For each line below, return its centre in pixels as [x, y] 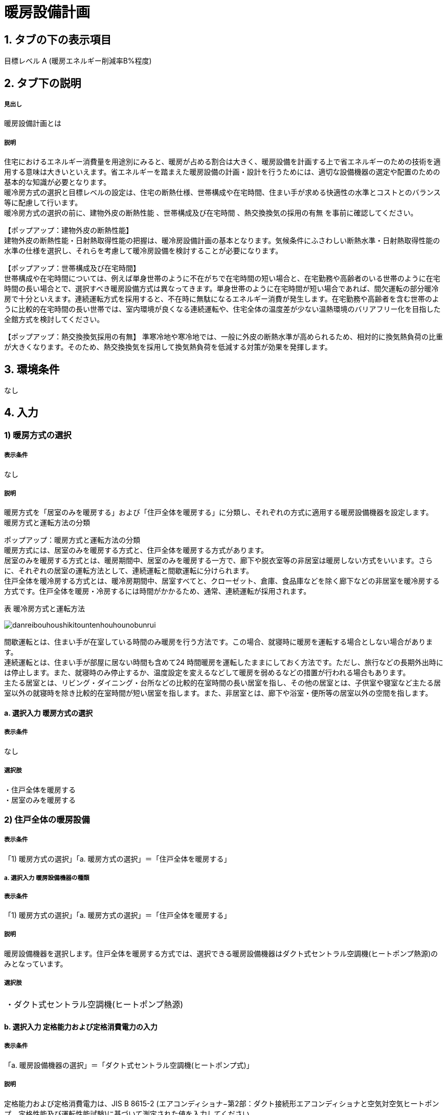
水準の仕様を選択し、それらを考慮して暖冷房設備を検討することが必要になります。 [143, 251]
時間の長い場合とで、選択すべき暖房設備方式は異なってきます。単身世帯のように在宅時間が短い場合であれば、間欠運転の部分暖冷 [221, 289]
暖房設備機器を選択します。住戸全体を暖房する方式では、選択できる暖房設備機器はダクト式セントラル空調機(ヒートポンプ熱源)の [221, 953]
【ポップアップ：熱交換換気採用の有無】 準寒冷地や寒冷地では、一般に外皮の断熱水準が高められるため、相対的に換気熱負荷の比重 [223, 337]
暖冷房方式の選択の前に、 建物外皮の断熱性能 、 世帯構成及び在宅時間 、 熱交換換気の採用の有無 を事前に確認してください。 [211, 213]
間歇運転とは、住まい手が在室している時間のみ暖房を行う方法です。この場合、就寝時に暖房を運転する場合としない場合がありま [219, 642]
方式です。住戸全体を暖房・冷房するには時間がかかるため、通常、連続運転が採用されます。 [158, 591]
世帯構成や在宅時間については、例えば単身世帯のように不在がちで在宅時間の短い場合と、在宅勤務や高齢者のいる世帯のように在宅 [222, 278]
